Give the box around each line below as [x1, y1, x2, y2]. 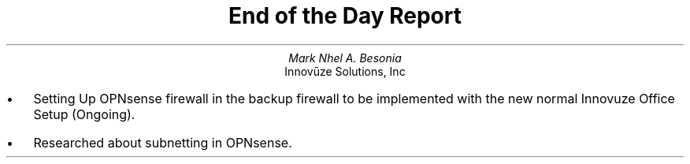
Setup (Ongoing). [33, 106, 135, 122]
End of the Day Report [228, 2, 462, 29]
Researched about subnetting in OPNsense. [33, 134, 292, 151]
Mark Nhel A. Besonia [288, 50, 402, 65]
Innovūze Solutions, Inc [284, 64, 406, 78]
